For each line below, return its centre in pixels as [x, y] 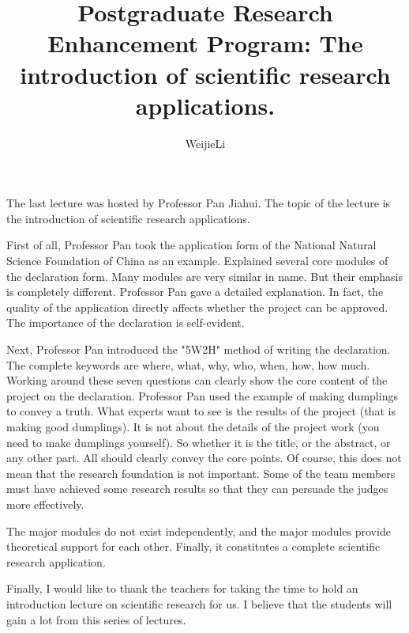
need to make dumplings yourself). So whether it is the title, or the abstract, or [199, 442]
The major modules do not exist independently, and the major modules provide [199, 531]
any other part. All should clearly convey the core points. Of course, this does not [204, 458]
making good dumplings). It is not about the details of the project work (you [193, 426]
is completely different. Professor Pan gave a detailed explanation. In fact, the [195, 292]
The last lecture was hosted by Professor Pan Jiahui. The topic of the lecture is [199, 203]
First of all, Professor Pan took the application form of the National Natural [191, 245]
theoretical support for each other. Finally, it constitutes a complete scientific [193, 546]
